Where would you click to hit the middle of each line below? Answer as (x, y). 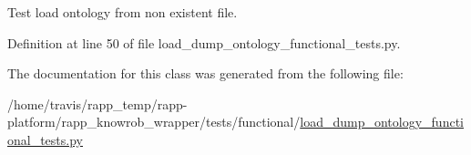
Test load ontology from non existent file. (123, 12)
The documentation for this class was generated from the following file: (205, 73)
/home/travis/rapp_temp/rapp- (97, 103)
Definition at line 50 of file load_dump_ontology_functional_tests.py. (204, 42)
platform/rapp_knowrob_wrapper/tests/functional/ (154, 122)
